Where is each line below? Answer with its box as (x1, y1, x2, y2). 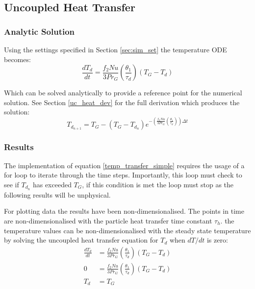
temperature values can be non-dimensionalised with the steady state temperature (4, 225, 251, 235)
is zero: (206, 235, 228, 245)
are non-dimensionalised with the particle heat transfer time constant (4, 215, 212, 225)
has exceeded (32, 179, 72, 189)
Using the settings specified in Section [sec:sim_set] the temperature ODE (4, 44, 227, 54)
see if (4, 179, 19, 189)
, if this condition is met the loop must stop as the (82, 179, 234, 189)
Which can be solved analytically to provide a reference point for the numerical (4, 88, 242, 98)
